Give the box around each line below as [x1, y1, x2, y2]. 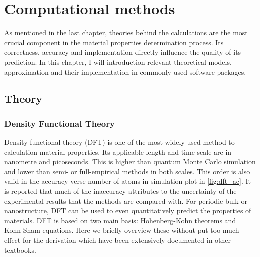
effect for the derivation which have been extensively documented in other [4, 235, 231, 245]
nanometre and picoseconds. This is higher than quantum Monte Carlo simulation [4, 156, 256, 167]
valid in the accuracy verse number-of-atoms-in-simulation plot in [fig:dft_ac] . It [4, 176, 251, 186]
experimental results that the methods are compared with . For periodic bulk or [4, 195, 247, 206]
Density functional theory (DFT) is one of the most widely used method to [4, 137, 235, 147]
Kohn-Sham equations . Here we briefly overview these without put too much [4, 225, 239, 235]
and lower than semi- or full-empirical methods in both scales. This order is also [4, 166, 250, 176]
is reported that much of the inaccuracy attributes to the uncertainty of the [4, 186, 237, 196]
